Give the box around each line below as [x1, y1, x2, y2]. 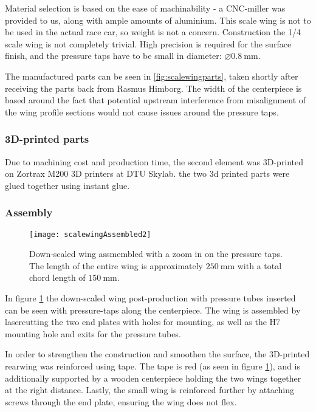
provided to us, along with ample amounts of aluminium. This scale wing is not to [5, 13, 311, 26]
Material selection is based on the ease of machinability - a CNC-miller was [5, 2, 286, 14]
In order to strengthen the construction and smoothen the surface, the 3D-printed [5, 348, 310, 360]
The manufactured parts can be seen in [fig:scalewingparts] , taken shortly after [5, 69, 298, 82]
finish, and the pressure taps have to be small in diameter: [5, 49, 222, 62]
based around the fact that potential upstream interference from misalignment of [5, 94, 306, 106]
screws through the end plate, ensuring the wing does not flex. [5, 395, 237, 408]
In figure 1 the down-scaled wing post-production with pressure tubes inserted [5, 292, 296, 304]
